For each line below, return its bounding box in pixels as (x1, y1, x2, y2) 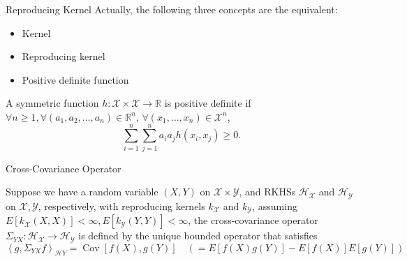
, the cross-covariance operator (188, 213, 318, 228)
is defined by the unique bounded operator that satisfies (78, 228, 318, 243)
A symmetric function (6, 96, 99, 110)
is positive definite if (164, 96, 251, 110)
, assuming (252, 198, 297, 213)
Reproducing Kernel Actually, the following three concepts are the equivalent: (6, 2, 338, 16)
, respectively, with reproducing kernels (38, 198, 205, 213)
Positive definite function (22, 72, 129, 87)
